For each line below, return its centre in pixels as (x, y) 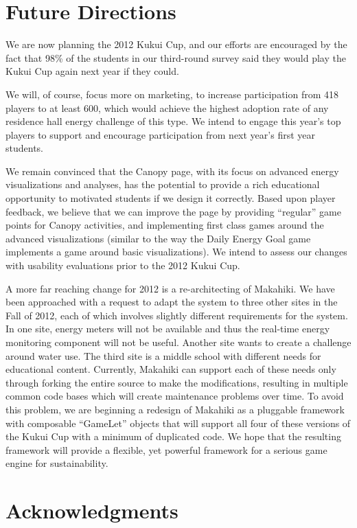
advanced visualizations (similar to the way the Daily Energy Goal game (158, 238)
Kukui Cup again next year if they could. (92, 71)
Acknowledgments (92, 510)
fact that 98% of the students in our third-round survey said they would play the (176, 57)
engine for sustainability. (57, 463)
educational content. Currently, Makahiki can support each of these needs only (171, 369)
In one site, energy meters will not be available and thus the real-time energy (168, 329)
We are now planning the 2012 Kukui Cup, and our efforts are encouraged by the (176, 44)
